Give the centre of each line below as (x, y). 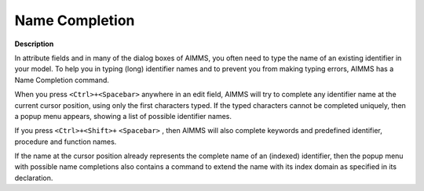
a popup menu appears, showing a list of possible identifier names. (123, 116)
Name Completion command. (62, 80)
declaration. (34, 178)
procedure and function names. (66, 142)
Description (34, 44)
